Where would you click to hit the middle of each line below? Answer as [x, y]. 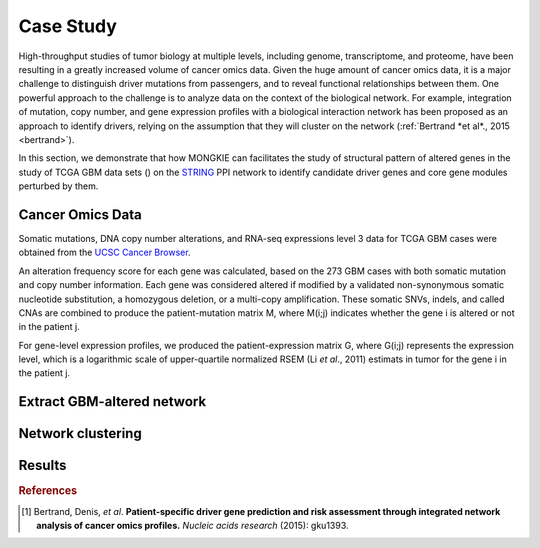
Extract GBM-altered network [112, 401]
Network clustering [80, 433]
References [48, 491]
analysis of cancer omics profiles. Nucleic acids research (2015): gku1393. [192, 526]
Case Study [67, 26]
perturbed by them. [58, 186]
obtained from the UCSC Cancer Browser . [104, 252]
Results [42, 465]
